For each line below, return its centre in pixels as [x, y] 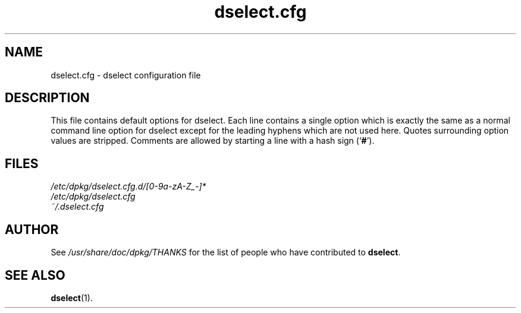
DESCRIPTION [47, 98]
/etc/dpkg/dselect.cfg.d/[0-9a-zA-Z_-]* [128, 186]
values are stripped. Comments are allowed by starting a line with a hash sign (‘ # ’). [213, 141]
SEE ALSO [35, 275]
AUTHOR [32, 229]
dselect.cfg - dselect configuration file [126, 75]
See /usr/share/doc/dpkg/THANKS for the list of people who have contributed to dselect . [226, 252]
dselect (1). [72, 298]
